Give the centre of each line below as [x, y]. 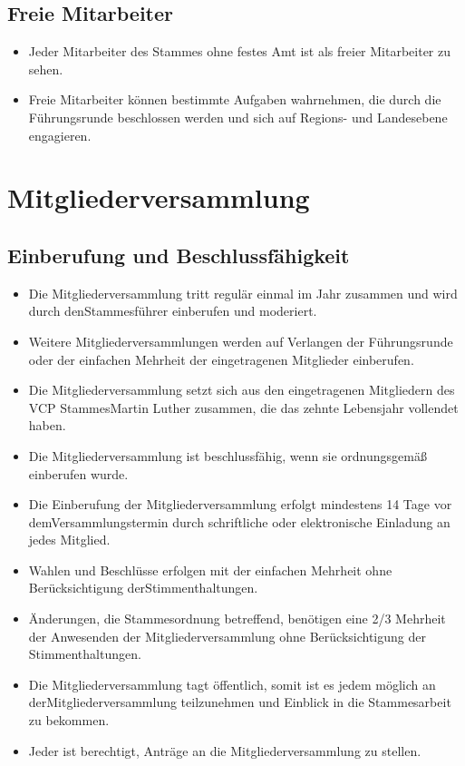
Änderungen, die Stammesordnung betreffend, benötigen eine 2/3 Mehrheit [237, 619]
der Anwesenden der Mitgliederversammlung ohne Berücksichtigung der [227, 636]
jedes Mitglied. [69, 540]
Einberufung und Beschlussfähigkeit [179, 255]
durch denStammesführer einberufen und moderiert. [173, 311]
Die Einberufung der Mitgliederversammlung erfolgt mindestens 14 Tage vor [240, 504]
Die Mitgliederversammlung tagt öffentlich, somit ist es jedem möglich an [232, 684]
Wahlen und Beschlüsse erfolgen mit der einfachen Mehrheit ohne [210, 570]
